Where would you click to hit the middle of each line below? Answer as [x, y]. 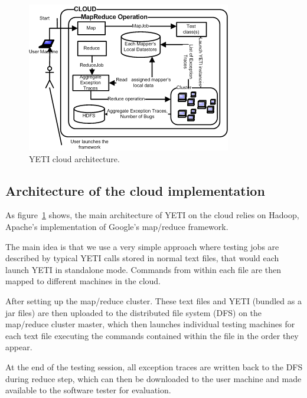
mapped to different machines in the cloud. [83, 281]
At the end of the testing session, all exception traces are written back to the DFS [154, 366]
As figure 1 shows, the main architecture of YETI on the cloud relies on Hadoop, [152, 215]
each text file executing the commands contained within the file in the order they [152, 335]
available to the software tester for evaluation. [88, 390]
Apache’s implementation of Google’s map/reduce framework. [117, 226]
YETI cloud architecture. [74, 158]
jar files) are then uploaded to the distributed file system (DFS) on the [134, 312]
